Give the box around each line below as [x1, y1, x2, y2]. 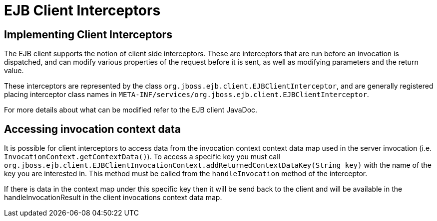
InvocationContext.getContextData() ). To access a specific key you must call [4, 152, 280, 161]
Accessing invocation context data [4, 122, 181, 135]
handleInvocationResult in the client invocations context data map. [4, 193, 222, 202]
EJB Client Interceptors [4, 2, 161, 19]
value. [4, 66, 24, 75]
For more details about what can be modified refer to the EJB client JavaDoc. [4, 106, 258, 114]
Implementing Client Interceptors [4, 28, 172, 41]
